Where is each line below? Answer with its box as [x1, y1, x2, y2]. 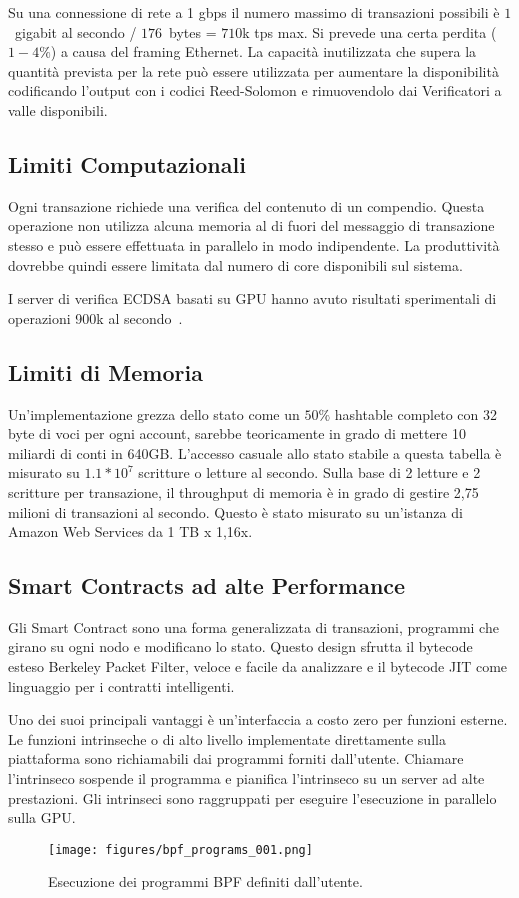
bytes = [169, 21, 217, 42]
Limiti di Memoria [8, 356, 203, 387]
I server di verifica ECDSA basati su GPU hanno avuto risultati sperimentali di [8, 288, 497, 309]
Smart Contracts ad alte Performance [8, 570, 406, 601]
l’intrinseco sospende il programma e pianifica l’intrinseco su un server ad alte [8, 768, 485, 789]
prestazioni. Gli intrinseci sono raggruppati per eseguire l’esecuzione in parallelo [8, 787, 497, 808]
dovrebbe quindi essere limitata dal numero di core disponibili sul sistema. [8, 254, 463, 275]
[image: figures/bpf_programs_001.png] [48, 842, 313, 857]
